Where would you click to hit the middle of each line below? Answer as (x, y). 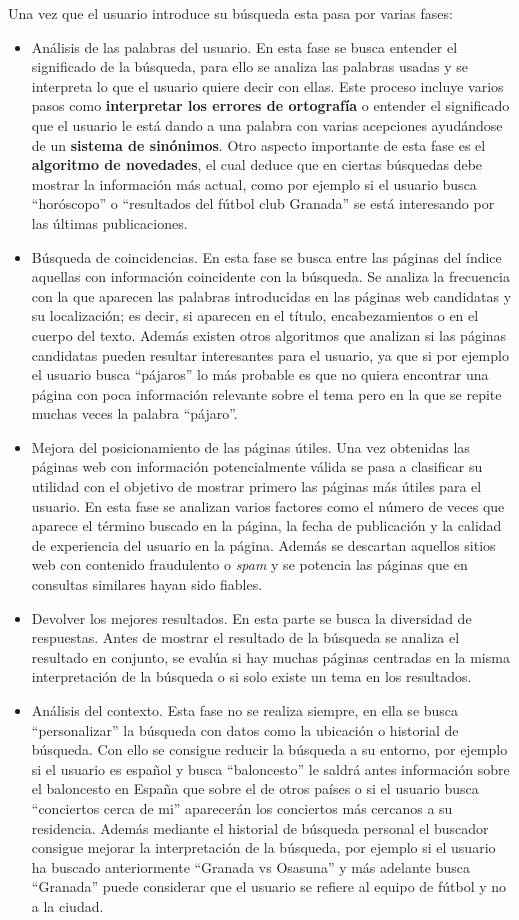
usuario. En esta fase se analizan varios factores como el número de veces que (268, 505)
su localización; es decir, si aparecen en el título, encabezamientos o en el (255, 315)
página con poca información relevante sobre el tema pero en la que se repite (266, 393)
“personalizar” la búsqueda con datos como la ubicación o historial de (245, 729)
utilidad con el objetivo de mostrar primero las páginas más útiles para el (256, 486)
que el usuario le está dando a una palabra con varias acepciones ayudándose (267, 124)
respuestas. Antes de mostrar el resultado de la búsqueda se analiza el (245, 637)
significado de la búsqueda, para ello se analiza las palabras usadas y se (250, 66)
